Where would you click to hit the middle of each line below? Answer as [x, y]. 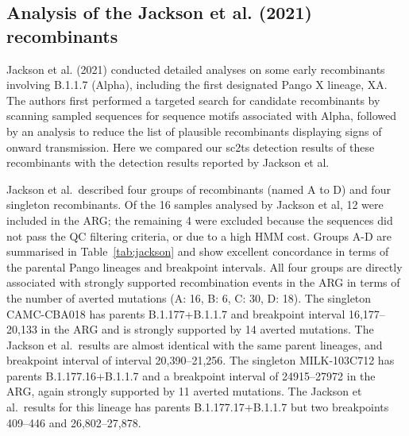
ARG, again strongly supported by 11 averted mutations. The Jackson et [184, 391]
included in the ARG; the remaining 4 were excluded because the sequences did [200, 220]
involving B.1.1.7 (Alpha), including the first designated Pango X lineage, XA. [197, 85]
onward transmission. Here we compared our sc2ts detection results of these [191, 147]
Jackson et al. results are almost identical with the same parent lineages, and [195, 344]
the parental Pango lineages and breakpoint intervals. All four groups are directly [204, 266]
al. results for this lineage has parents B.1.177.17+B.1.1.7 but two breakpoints [198, 407]
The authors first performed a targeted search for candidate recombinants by [193, 100]
